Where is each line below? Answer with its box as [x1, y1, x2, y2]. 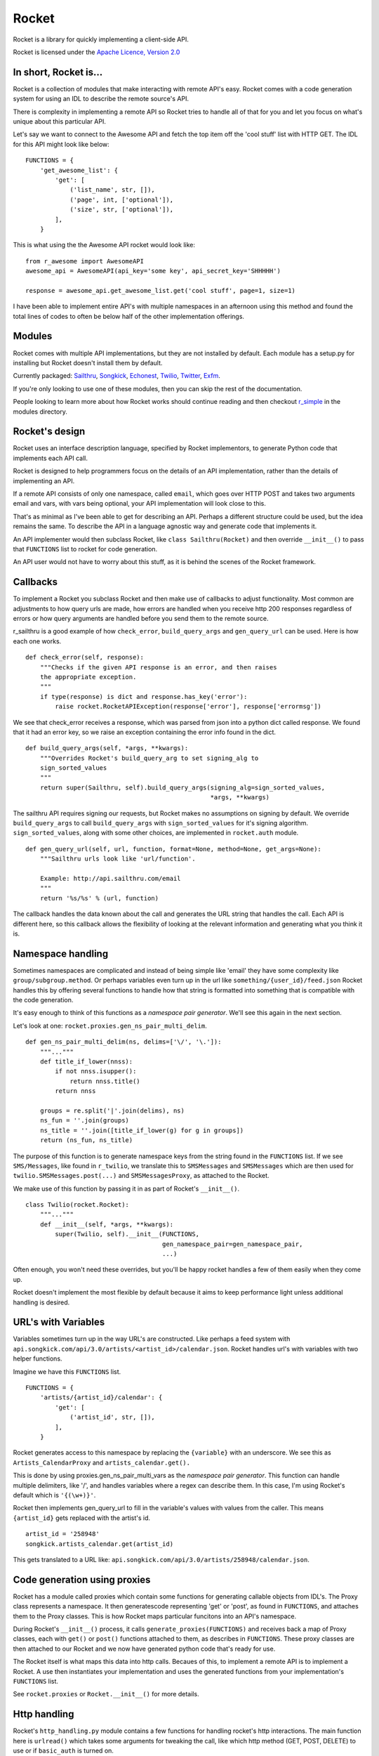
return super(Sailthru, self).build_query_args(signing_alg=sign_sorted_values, [39, 783, 326, 792]
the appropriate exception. [39, 673, 137, 681]
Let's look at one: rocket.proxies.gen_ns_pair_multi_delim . [13, 1021, 207, 1030]
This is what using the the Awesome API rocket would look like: [13, 241, 196, 249]
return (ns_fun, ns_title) [39, 1136, 133, 1144]
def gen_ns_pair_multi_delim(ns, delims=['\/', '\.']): [25, 1038, 222, 1046]
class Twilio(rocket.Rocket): [25, 1201, 130, 1209]
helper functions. [13, 1354, 62, 1363]
